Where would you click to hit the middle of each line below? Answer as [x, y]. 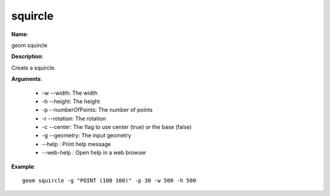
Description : [28, 56]
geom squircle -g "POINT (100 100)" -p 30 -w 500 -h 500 [109, 181]
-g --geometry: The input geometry [86, 136]
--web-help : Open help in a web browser [94, 153]
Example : [24, 166]
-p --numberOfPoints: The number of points [97, 110]
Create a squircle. [34, 68]
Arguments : [27, 79]
